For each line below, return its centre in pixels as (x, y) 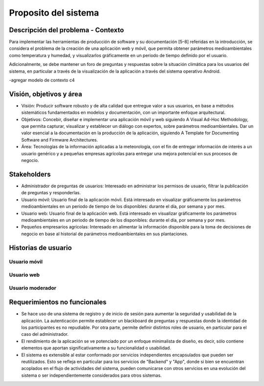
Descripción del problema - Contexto (66, 30)
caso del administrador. (45, 334)
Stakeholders (30, 174)
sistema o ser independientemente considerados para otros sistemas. (91, 375)
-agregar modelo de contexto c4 (42, 80)
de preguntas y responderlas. (51, 193)
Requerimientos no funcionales (58, 302)
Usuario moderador (33, 288)
